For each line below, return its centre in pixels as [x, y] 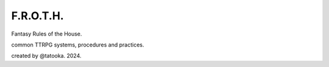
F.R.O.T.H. [37, 16]
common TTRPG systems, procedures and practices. [78, 45]
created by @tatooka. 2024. [46, 56]
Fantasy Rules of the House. [47, 34]
